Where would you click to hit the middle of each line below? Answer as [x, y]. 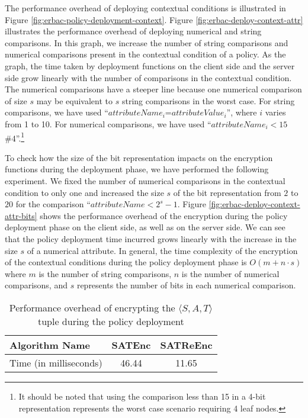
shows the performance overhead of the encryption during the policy [164, 215]
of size [16, 100]
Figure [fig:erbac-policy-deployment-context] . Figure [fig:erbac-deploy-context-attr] [154, 19]
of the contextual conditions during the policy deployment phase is [126, 262]
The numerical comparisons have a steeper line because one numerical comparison [153, 89]
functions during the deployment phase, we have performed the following [137, 169]
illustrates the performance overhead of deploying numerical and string [133, 31]
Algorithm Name [50, 345]
